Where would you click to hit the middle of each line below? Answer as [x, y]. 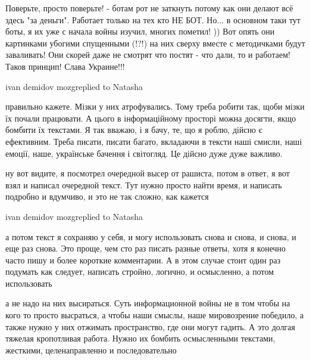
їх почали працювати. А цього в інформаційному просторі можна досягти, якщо [151, 118]
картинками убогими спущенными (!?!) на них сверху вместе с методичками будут [155, 43]
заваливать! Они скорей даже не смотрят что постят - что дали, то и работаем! [148, 55]
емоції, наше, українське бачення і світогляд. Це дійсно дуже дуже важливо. [144, 153]
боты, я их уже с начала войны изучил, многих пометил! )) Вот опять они [140, 31]
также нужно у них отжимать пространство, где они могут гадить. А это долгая [151, 326]
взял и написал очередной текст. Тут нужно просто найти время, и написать [144, 184]
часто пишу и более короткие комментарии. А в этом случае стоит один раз [143, 260]
